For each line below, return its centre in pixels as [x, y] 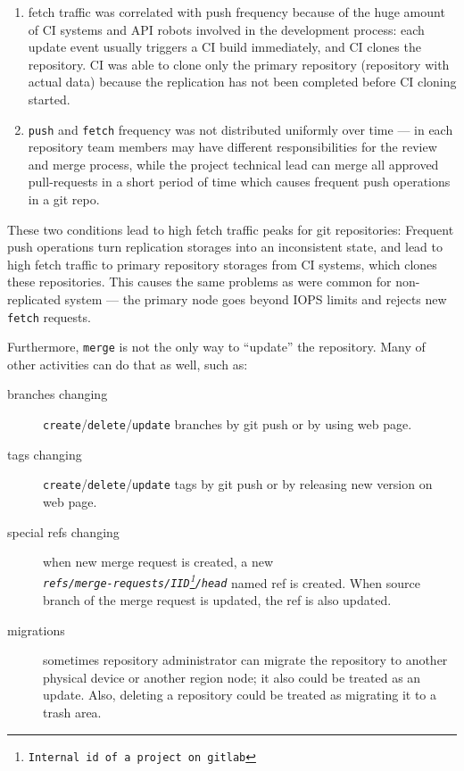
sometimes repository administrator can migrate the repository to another [245, 660]
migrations [36, 630]
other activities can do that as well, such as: [128, 364]
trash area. [72, 713]
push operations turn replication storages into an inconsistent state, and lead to [225, 247]
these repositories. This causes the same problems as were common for [199, 282]
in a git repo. [64, 199]
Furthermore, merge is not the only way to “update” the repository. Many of [216, 347]
